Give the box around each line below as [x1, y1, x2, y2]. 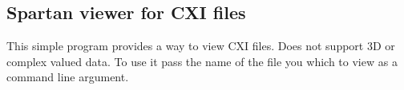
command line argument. [6, 68, 129, 85]
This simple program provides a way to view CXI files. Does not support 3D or [6, 37, 395, 54]
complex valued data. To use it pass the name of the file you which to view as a [6, 53, 398, 69]
